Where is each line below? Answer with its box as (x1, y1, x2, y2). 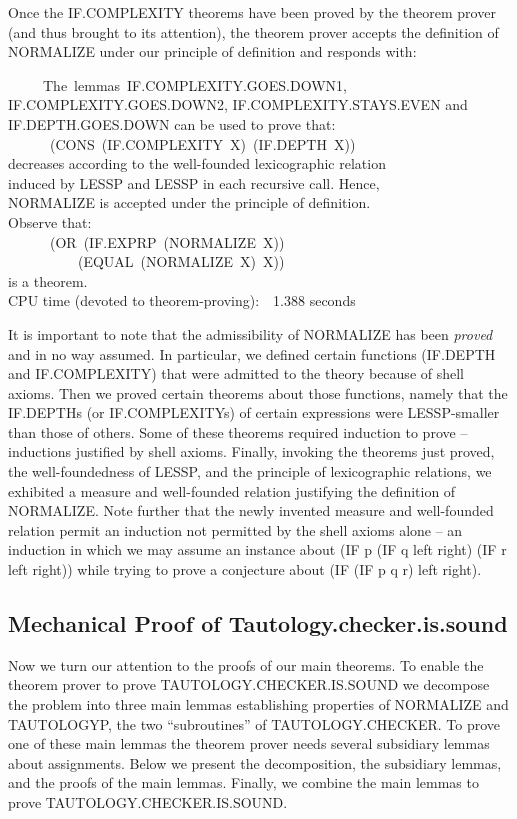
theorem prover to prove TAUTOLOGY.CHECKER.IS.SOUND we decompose (8, 674, 490, 695)
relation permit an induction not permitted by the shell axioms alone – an (8, 519, 463, 540)
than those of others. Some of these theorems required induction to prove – (8, 421, 468, 442)
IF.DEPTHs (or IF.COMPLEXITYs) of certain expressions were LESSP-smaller (8, 402, 500, 423)
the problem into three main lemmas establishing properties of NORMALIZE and (8, 694, 509, 715)
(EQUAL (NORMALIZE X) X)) (77, 251, 285, 272)
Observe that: (8, 211, 92, 232)
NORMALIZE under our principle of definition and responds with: (8, 41, 417, 62)
